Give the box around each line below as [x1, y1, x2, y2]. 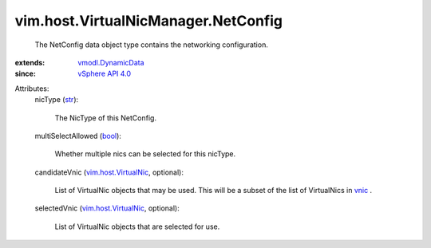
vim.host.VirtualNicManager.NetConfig [14, 12, 283, 30]
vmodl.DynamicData [77, 57, 144, 67]
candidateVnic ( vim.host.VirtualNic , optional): [34, 167, 184, 177]
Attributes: [14, 84, 49, 93]
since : [14, 69, 36, 79]
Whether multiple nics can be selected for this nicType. [54, 149, 236, 159]
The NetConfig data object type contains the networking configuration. [34, 40, 269, 49]
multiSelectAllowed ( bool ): [34, 131, 121, 140]
